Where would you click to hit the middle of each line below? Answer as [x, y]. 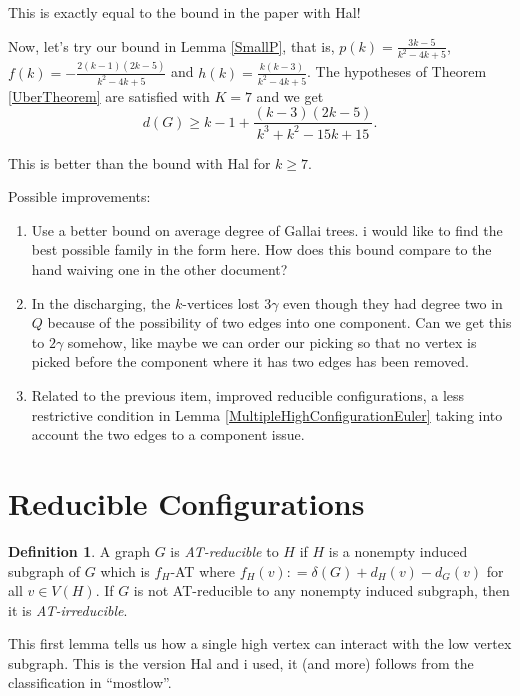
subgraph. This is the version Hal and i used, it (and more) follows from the [241, 662]
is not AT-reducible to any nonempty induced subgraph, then [321, 590]
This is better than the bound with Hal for [139, 162]
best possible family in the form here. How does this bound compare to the [261, 249]
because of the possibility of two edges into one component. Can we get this [279, 322]
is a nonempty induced [398, 550]
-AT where [202, 570]
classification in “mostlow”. [90, 682]
